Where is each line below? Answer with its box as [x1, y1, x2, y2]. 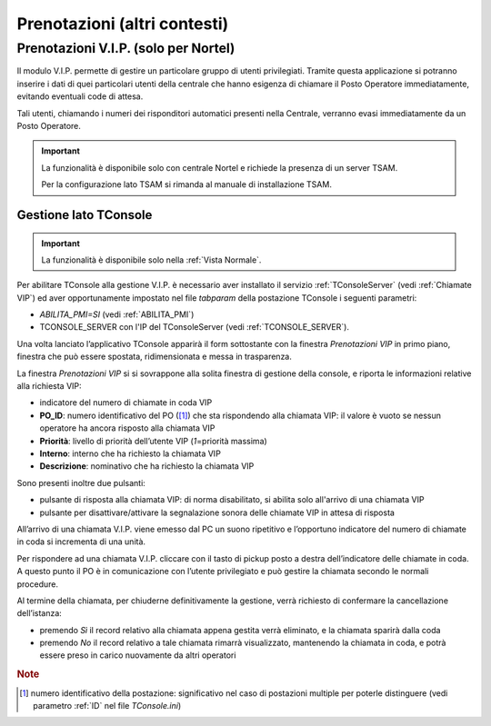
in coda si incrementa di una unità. [16, 536, 145, 547]
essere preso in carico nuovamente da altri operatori [39, 650, 236, 661]
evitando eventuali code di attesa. [16, 91, 144, 102]
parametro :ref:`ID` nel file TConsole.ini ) [33, 700, 182, 711]
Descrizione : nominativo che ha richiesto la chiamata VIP [39, 461, 255, 472]
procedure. [16, 578, 59, 590]
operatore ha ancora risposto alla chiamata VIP [39, 423, 215, 433]
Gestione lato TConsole [16, 207, 153, 223]
